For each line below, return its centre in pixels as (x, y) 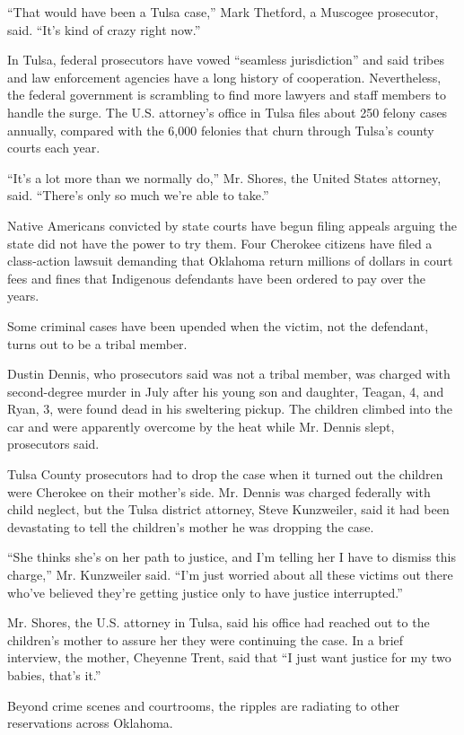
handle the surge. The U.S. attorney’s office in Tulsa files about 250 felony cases (228, 112)
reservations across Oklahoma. (90, 723)
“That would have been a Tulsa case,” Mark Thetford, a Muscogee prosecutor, (223, 12)
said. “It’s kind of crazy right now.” (104, 29)
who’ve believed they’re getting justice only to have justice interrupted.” (205, 592)
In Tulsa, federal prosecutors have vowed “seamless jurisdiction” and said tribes (226, 60)
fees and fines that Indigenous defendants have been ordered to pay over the (216, 278)
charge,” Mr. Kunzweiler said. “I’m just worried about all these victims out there (230, 575)
